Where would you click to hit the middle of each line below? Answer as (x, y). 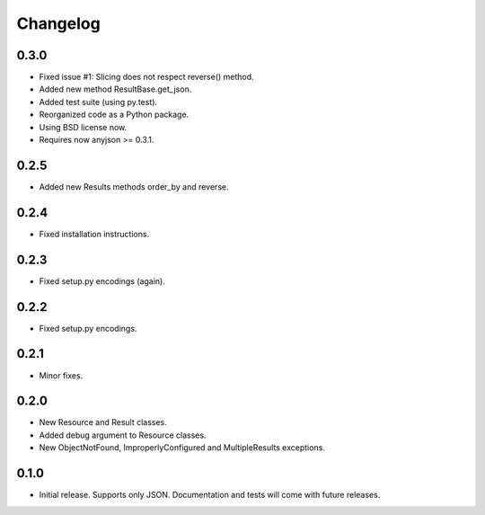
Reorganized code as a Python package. (114, 115)
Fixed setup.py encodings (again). (102, 281)
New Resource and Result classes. (103, 422)
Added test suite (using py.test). (98, 102)
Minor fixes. (61, 375)
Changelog (58, 23)
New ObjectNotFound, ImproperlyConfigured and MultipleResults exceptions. (182, 448)
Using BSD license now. (83, 127)
